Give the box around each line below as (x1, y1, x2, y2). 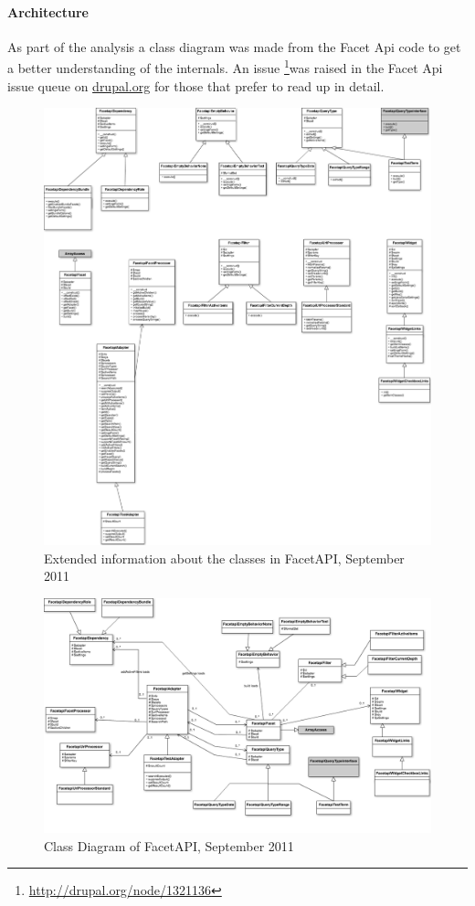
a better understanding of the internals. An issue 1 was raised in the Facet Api (7, 56, 443, 78)
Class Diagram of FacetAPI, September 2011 (44, 836, 294, 855)
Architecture (7, 2, 89, 21)
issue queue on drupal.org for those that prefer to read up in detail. (7, 76, 385, 95)
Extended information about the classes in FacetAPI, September (44, 548, 405, 567)
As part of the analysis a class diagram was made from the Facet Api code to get (7, 37, 461, 56)
